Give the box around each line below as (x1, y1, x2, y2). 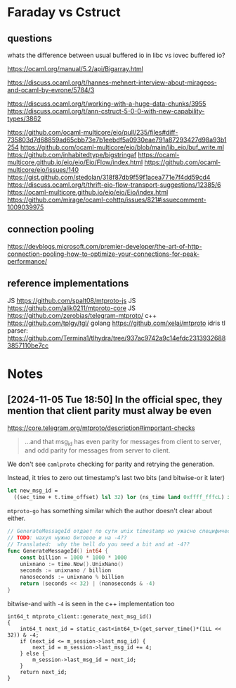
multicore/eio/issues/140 (7, 166, 79, 173)
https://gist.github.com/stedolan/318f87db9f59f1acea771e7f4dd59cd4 (7, 173, 211, 181)
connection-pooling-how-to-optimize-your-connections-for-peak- (7, 250, 200, 258)
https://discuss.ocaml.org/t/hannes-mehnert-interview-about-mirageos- (7, 78, 218, 87)
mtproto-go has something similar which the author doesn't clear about (7, 507, 212, 515)
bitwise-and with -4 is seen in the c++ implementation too (7, 599, 175, 608)
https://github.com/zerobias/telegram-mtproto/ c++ (7, 311, 157, 319)
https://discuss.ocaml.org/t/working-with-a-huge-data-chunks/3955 (7, 99, 206, 108)
